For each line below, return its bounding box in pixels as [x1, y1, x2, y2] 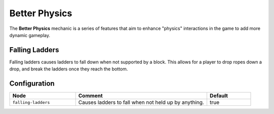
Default [210, 92, 228, 99]
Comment [78, 92, 103, 99]
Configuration [9, 79, 55, 88]
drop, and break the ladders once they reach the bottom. [9, 66, 128, 72]
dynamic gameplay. [9, 32, 51, 38]
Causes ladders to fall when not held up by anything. [78, 99, 204, 106]
